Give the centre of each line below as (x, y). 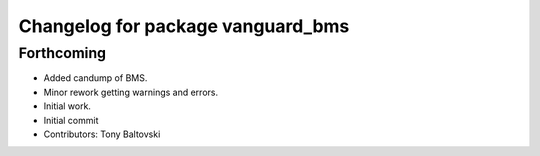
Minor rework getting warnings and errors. (131, 92)
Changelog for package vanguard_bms (184, 26)
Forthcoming (62, 53)
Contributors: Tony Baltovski (102, 134)
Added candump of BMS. (95, 78)
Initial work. (67, 106)
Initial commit (71, 120)
